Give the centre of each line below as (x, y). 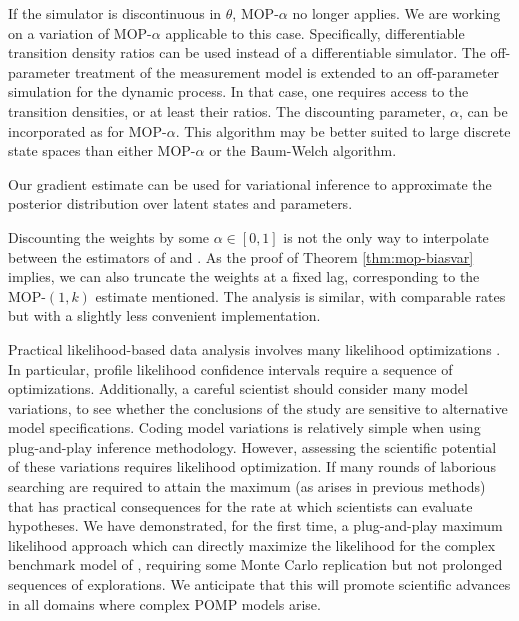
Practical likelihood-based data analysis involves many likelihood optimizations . (254, 348)
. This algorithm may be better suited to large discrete (343, 130)
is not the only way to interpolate (386, 236)
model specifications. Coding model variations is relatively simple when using (244, 427)
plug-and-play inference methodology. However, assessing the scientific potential (252, 446)
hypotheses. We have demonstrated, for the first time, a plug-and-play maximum (255, 525)
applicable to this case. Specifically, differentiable (315, 32)
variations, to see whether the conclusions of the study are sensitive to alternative (258, 407)
